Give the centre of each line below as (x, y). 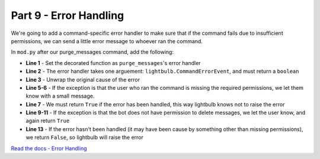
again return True (48, 121)
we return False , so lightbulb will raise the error (84, 137)
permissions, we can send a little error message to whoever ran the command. (107, 41)
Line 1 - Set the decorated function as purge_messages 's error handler (113, 63)
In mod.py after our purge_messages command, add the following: (92, 52)
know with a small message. (60, 96)
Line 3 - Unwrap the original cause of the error (83, 79)
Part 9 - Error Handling (68, 15)
